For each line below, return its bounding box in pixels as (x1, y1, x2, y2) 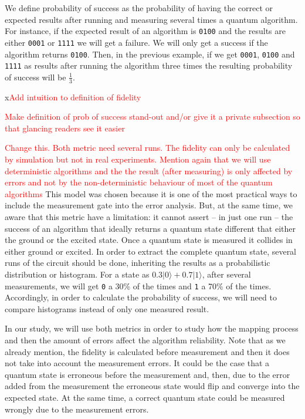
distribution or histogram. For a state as (5, 268, 150, 280)
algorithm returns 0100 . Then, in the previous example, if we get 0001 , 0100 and (5, 48, 295, 60)
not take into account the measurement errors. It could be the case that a (5, 357, 270, 369)
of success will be (5, 70, 66, 83)
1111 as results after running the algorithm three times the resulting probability (5, 59, 293, 72)
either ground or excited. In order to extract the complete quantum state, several (5, 245, 297, 257)
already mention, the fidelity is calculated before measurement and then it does (5, 345, 290, 357)
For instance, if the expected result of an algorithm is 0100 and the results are (5, 25, 286, 37)
